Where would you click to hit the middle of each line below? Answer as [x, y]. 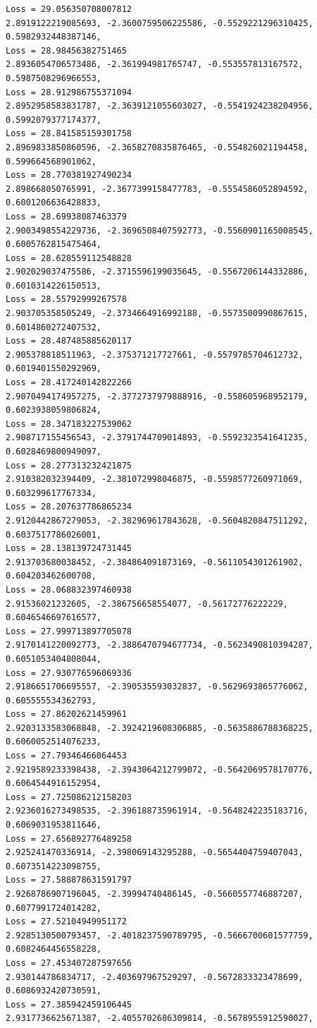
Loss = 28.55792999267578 [66, 300]
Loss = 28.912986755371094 [69, 92]
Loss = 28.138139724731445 [69, 549]
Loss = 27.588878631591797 [69, 880]
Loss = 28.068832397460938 [69, 589]
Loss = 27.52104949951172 [66, 922]
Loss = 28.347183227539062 [69, 424]
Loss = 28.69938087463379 [66, 216]
